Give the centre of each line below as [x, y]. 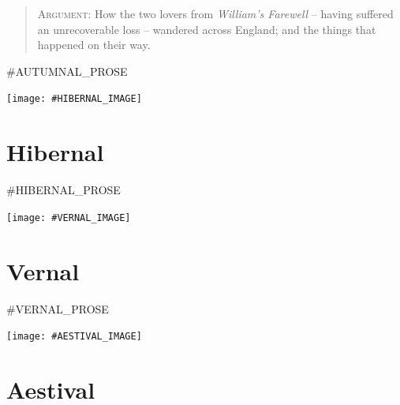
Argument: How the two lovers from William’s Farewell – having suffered [215, 13]
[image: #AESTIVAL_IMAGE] [74, 337]
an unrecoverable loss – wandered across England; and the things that [207, 29]
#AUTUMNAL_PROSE [67, 71]
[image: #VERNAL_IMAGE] [69, 217]
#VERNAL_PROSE [58, 308]
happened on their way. [94, 45]
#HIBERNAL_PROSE [64, 190]
